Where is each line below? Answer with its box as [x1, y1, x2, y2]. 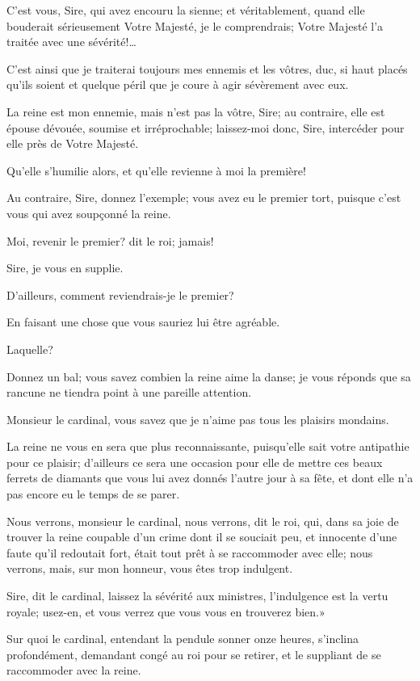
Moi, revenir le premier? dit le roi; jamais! [6, 232, 214, 249]
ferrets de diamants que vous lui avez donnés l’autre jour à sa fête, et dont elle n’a [6, 469, 414, 486]
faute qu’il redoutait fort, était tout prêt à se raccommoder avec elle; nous [6, 544, 373, 561]
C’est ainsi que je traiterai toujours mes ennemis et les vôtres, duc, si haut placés [6, 60, 408, 77]
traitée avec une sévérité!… [6, 33, 136, 50]
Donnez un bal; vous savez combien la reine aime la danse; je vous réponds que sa [6, 368, 411, 385]
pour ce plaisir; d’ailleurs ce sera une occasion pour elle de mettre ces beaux [6, 453, 383, 470]
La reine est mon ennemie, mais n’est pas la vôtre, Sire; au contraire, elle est [6, 103, 385, 120]
